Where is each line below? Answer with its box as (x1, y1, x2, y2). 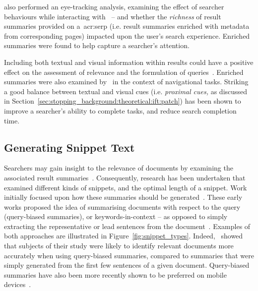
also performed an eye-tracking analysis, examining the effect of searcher (4, 1, 224, 11)
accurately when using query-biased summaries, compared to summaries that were (4, 250, 254, 260)
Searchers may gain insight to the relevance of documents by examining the (4, 163, 233, 173)
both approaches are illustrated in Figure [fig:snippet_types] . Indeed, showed (4, 231, 243, 241)
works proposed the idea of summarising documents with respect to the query (4, 201, 241, 212)
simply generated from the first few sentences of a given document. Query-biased (4, 260, 250, 270)
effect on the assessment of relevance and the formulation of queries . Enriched (4, 66, 244, 77)
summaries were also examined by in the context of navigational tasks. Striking (4, 76, 249, 87)
